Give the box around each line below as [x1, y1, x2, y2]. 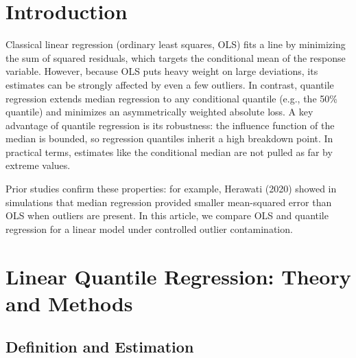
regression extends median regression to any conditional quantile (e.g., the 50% [5, 91, 337, 105]
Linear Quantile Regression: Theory [5, 262, 351, 290]
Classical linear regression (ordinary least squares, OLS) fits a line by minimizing [5, 37, 346, 52]
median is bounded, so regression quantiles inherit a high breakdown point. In [5, 131, 333, 146]
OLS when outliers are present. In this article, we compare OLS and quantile [5, 208, 329, 223]
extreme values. [5, 158, 71, 172]
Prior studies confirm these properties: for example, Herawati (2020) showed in [5, 181, 337, 196]
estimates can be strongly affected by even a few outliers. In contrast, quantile [5, 77, 334, 91]
